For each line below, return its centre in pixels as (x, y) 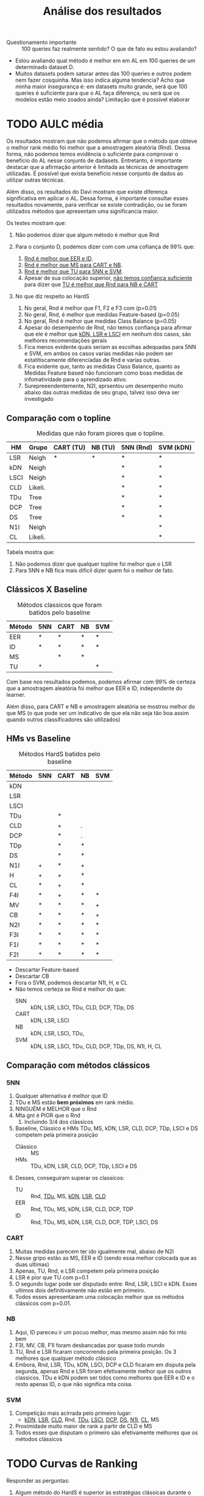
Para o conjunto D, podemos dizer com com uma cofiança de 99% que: (105, 247)
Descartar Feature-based (47, 969)
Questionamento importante (42, 42)
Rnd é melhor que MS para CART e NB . (73, 265)
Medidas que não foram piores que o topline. (100, 433)
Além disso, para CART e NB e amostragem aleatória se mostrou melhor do (101, 707)
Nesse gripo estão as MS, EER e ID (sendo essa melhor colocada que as (106, 1257)
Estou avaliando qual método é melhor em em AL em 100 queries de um (105, 61)
